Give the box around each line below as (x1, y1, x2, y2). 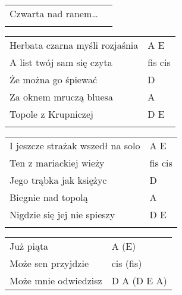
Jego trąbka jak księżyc (10, 173, 107, 187)
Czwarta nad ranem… (10, 7, 99, 20)
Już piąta (10, 239, 49, 253)
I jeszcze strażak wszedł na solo (10, 139, 140, 152)
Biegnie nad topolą (10, 190, 88, 204)
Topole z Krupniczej (10, 107, 93, 121)
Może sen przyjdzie (10, 256, 89, 270)
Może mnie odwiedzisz (10, 274, 102, 287)
